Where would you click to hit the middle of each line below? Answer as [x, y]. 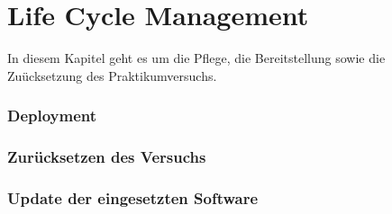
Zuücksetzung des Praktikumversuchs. [112, 75]
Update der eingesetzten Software [133, 197]
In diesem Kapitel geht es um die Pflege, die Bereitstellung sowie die [196, 58]
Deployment [52, 116]
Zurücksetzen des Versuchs [107, 157]
